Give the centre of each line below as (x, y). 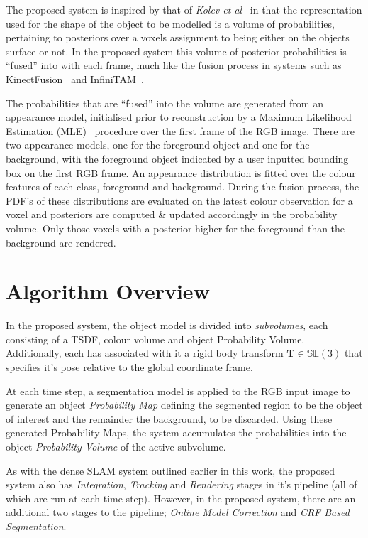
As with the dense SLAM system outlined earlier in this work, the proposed (170, 470)
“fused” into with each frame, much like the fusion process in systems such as (174, 65)
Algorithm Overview (108, 291)
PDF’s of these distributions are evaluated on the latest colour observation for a (179, 200)
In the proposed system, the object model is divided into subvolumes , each (167, 325)
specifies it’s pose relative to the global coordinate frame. (129, 367)
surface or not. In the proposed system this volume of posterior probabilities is (176, 51)
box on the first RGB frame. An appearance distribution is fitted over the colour (181, 172)
